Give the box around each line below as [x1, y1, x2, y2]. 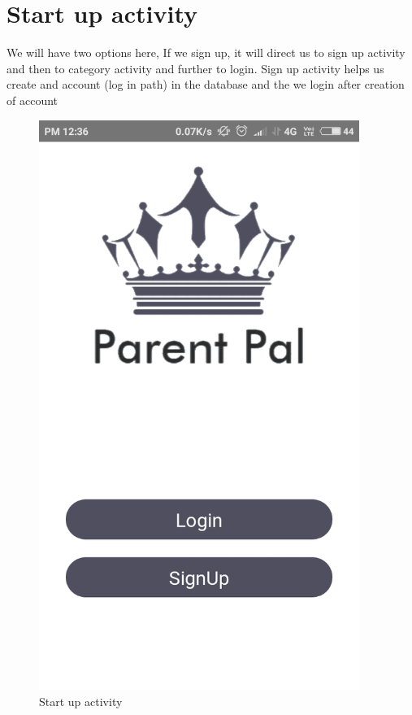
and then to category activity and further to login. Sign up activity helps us [7, 59, 384, 76]
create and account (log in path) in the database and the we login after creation [7, 76, 405, 93]
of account [7, 91, 58, 108]
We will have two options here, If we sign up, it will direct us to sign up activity [7, 44, 405, 61]
